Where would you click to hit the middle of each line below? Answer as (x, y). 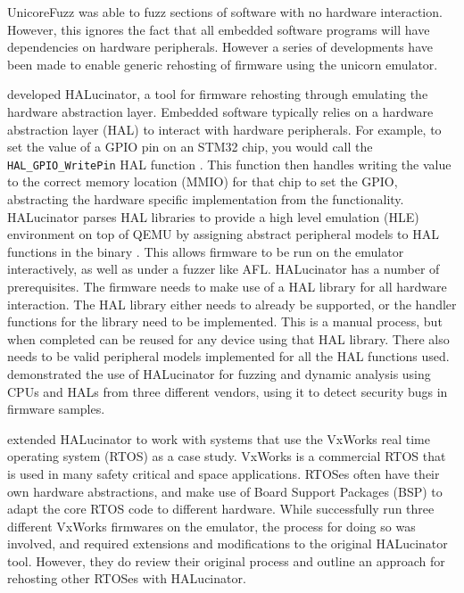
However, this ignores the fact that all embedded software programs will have (219, 29)
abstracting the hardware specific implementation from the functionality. (206, 199)
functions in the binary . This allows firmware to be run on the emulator (206, 251)
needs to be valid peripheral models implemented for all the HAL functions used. (228, 356)
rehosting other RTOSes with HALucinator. (127, 578)
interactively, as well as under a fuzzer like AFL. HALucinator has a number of (224, 269)
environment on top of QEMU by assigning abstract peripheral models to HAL (223, 234)
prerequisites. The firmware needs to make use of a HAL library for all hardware (227, 286)
